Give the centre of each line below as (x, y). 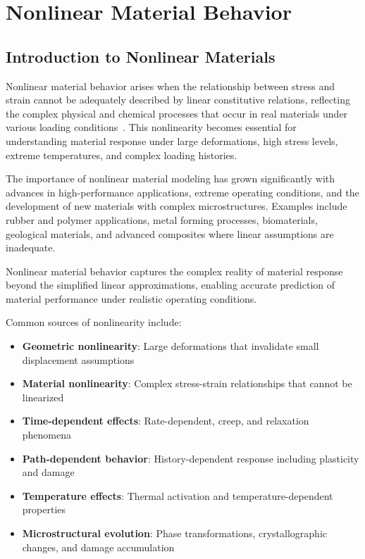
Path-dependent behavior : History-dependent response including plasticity (191, 458)
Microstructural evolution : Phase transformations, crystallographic (174, 533)
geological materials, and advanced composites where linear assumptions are (170, 233)
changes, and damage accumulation (98, 547)
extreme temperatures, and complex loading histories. (122, 155)
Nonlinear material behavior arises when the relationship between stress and (170, 86)
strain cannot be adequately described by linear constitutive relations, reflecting (178, 100)
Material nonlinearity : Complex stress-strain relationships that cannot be (187, 383)
